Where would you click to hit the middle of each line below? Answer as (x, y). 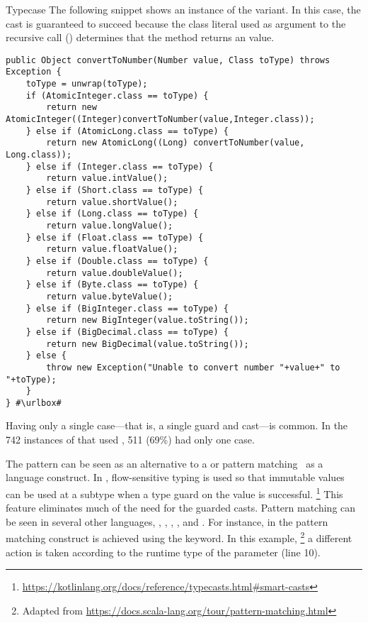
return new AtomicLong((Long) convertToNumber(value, (176, 143)
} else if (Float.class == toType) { (115, 237)
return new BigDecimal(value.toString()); (148, 344)
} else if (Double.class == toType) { (117, 261)
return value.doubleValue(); (115, 273)
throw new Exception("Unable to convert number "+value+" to (193, 367)
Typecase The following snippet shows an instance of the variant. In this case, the (183, 9)
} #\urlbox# (34, 403)
